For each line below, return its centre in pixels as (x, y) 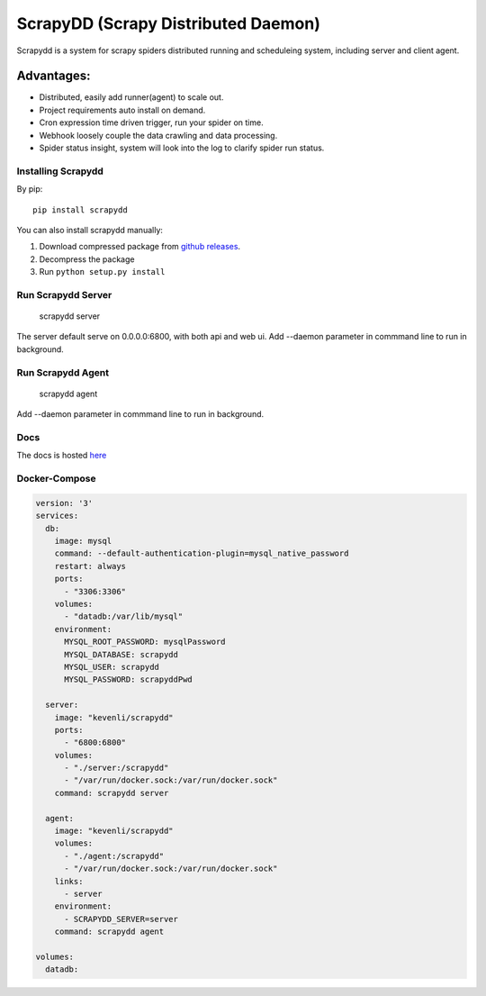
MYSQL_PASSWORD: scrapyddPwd (128, 679)
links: (69, 881)
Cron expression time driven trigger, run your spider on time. (152, 122)
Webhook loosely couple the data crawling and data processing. (158, 135)
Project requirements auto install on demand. (122, 110)
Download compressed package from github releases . (140, 247)
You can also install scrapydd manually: (90, 230)
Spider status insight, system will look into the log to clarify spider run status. (182, 148)
